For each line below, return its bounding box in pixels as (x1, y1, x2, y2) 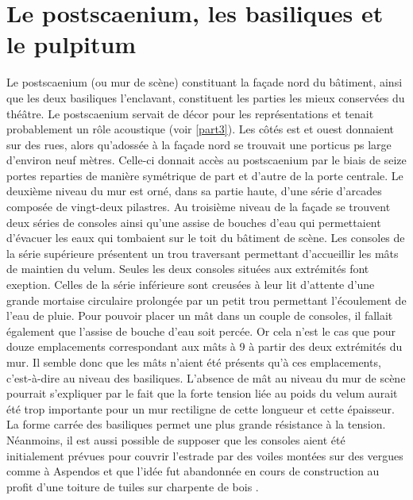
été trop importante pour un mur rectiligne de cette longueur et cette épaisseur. (6, 400, 395, 417)
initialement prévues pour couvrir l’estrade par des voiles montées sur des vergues (6, 447, 403, 463)
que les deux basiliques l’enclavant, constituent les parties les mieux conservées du (6, 89, 405, 106)
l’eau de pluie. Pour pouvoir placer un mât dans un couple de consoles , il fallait (6, 307, 393, 324)
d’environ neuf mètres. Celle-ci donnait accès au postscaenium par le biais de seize (6, 152, 407, 168)
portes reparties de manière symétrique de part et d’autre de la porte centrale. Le (6, 167, 403, 183)
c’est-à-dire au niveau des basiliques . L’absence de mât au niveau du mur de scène (6, 369, 406, 386)
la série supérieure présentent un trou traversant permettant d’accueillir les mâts (6, 244, 399, 261)
